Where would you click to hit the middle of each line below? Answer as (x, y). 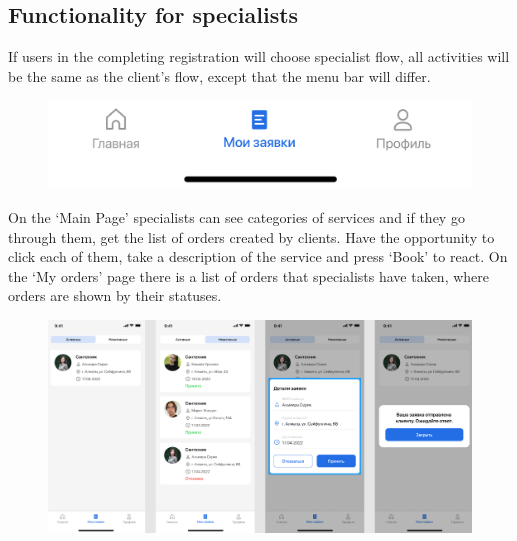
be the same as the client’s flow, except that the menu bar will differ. (219, 75)
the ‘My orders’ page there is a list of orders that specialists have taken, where (249, 275)
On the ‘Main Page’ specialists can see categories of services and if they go (236, 217)
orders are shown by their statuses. (115, 295)
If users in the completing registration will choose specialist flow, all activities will (259, 56)
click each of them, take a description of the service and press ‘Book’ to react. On (258, 256)
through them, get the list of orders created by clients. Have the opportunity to (251, 236)
